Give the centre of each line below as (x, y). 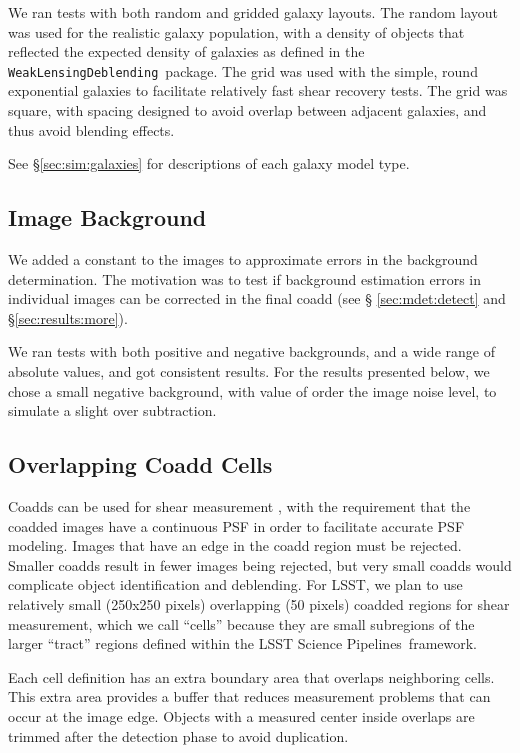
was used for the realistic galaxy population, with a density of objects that (236, 31)
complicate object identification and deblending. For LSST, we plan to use (235, 584)
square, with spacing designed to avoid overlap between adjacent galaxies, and (247, 110)
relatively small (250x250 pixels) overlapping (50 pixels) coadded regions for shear (259, 603)
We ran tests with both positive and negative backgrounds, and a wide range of (251, 351)
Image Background (107, 217)
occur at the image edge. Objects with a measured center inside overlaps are (241, 715)
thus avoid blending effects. (91, 129)
